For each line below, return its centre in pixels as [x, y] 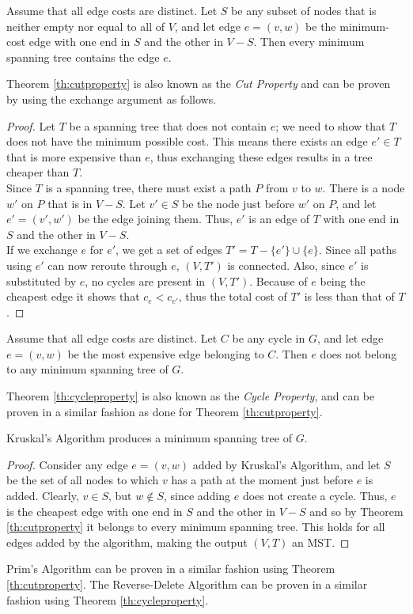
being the [343, 280]
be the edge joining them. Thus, [155, 219]
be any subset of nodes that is [304, 10]
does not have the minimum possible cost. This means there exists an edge [187, 141]
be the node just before [238, 203]
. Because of [278, 280]
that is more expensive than [74, 156]
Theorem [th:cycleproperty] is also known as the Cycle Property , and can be [191, 396]
